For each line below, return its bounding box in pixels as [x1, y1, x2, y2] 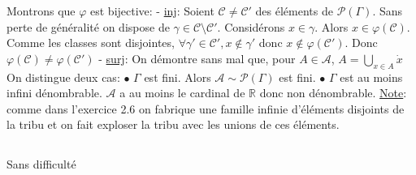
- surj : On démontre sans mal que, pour [98, 49, 296, 66]
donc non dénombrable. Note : [259, 84, 407, 101]
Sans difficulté [6, 156, 76, 173]
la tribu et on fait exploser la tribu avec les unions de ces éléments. [6, 116, 340, 133]
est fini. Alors [144, 68, 211, 85]
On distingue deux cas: [6, 68, 120, 85]
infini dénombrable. [6, 84, 102, 101]
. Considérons [217, 18, 285, 35]
